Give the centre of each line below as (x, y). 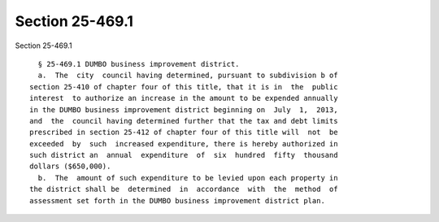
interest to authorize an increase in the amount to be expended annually (184, 98)
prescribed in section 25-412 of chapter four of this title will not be (184, 133)
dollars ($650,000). (70, 166)
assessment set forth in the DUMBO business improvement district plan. (177, 200)
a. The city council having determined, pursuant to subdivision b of (188, 76)
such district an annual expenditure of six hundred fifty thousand (184, 155)
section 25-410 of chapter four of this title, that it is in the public (184, 87)
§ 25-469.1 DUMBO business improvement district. (139, 64)
